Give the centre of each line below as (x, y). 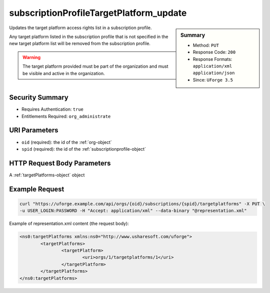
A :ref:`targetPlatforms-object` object (47, 175)
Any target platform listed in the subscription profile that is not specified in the (89, 37)
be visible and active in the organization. (64, 73)
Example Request (37, 189)
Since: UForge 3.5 (213, 80)
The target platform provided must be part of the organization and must (95, 66)
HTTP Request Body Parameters (60, 163)
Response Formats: (213, 59)
